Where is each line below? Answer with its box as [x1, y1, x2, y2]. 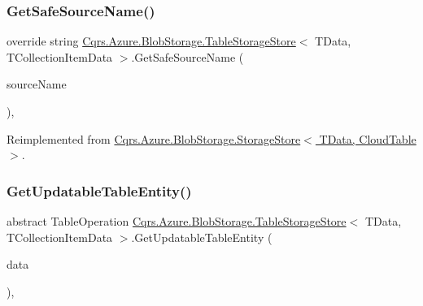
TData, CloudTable [319, 130, 416, 147]
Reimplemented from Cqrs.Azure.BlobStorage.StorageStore [7, 130, 301, 147]
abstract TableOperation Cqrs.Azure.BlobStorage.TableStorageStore [7, 213, 347, 229]
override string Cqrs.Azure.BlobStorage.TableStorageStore [7, 32, 296, 50]
